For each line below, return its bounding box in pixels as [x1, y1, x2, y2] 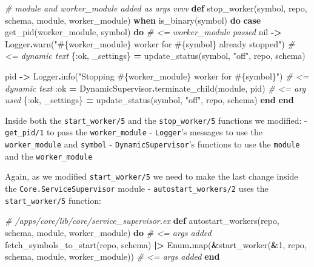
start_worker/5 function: [5, 194, 101, 206]
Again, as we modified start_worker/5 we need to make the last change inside [5, 170, 298, 183]
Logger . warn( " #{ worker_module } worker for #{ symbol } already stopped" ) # [5, 37, 295, 50]
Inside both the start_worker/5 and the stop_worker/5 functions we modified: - [5, 113, 307, 126]
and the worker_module [5, 149, 93, 162]
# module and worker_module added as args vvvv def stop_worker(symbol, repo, [5, 2, 307, 14]
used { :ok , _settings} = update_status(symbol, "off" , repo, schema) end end [5, 93, 294, 106]
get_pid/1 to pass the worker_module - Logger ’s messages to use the [5, 126, 262, 138]
